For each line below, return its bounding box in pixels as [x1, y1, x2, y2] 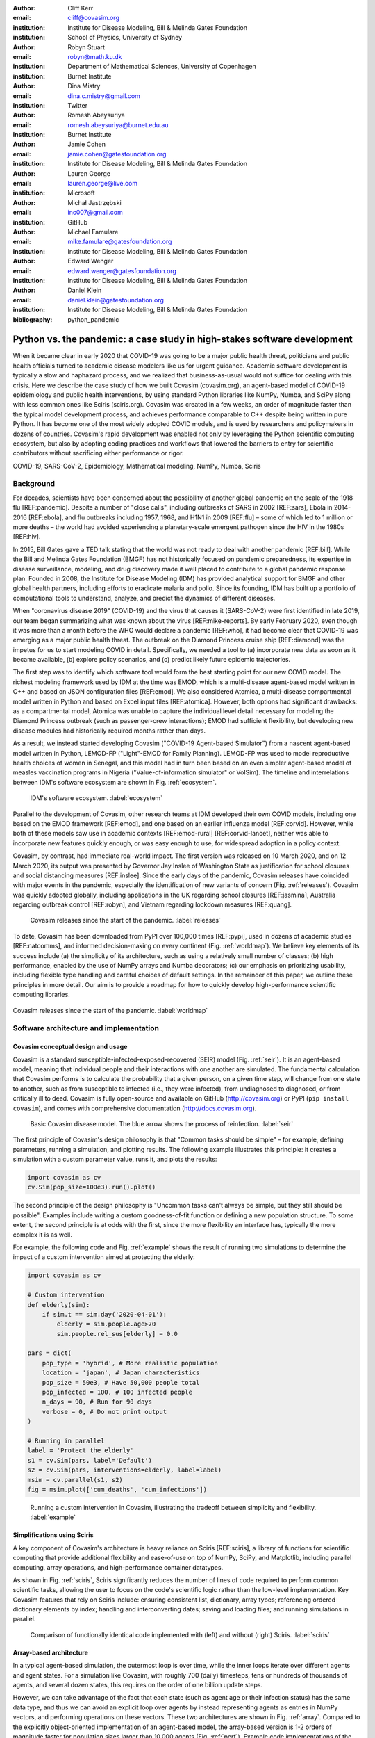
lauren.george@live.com [67, 179, 138, 188]
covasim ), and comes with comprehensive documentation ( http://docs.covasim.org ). [12, 1104, 257, 1112]
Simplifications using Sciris [12, 1531, 94, 1539]
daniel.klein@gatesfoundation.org [67, 295, 165, 304]
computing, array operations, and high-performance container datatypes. [12, 1563, 224, 1571]
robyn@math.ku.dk [67, 52, 122, 60]
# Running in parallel [27, 1437, 105, 1445]
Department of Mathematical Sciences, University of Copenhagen [67, 63, 256, 71]
